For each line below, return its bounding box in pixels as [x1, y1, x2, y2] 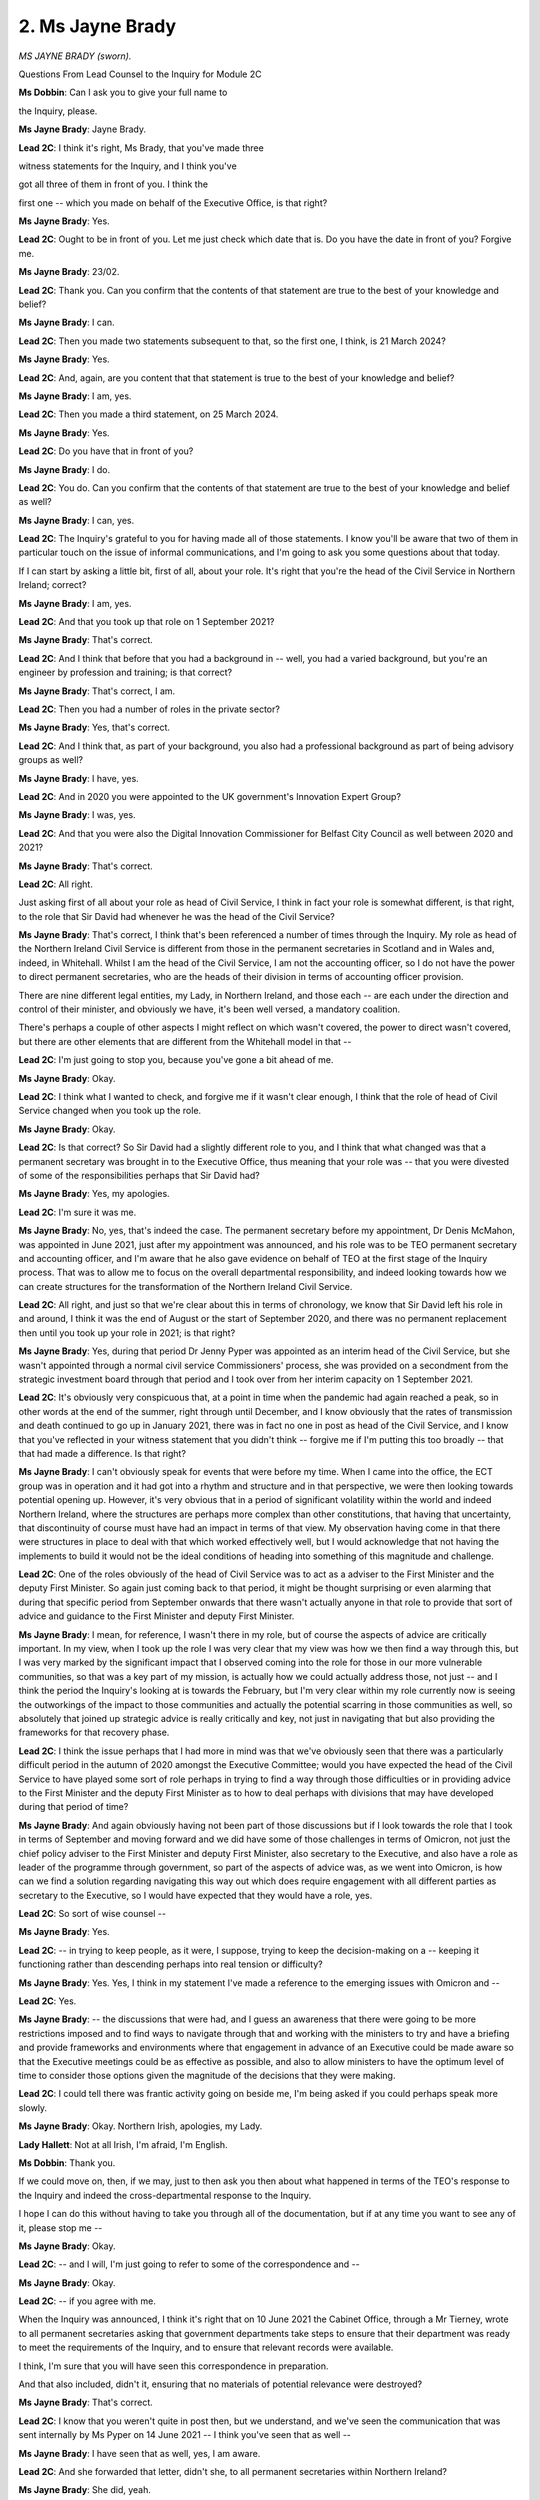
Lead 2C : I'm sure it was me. [18, 1206, 137, 1218]
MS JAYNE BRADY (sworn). [18, 50, 132, 62]
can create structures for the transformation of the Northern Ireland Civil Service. [18, 1280, 353, 1292]
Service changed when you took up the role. [18, 1105, 202, 1117]
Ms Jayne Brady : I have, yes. [18, 772, 139, 784]
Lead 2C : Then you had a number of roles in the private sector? [18, 703, 280, 715]
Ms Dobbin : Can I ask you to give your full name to [18, 86, 228, 99]
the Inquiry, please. [18, 105, 98, 117]
